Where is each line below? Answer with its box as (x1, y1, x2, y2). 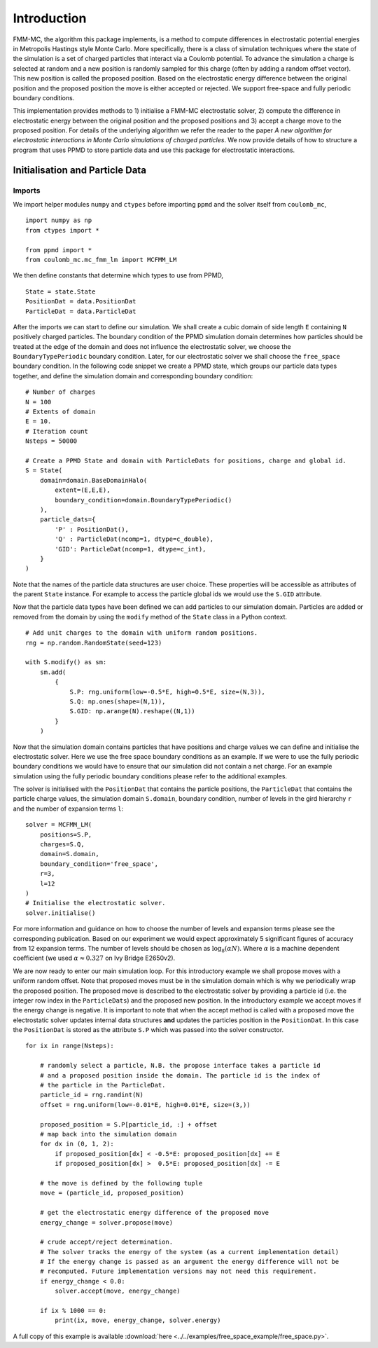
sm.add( (39, 668, 66, 676)
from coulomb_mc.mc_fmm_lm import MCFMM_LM (25, 256, 177, 263)
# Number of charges (25, 388, 96, 396)
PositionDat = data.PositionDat (25, 298, 136, 305)
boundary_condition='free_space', (39, 860, 159, 868)
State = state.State (25, 287, 96, 296)
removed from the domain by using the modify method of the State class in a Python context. (13, 612, 287, 621)
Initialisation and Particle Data (13, 164, 147, 176)
